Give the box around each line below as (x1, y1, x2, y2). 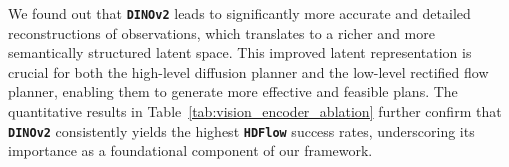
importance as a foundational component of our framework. (8, 140, 373, 161)
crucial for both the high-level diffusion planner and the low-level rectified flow (8, 61, 489, 82)
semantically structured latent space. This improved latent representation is (8, 42, 472, 63)
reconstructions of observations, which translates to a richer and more (8, 22, 435, 43)
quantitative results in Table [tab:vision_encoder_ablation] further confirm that (8, 101, 502, 122)
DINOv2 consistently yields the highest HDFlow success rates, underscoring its (8, 120, 475, 141)
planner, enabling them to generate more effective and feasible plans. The (8, 81, 458, 102)
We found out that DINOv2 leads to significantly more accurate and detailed (8, 3, 471, 23)
